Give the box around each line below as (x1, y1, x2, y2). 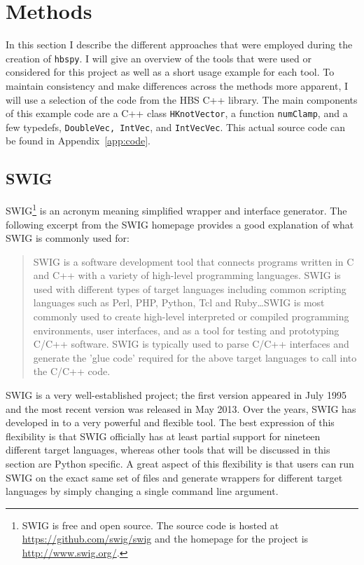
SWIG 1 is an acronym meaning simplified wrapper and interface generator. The (6, 201, 347, 217)
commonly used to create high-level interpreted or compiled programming (33, 309, 349, 324)
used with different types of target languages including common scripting (33, 281, 346, 296)
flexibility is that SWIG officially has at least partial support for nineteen (6, 428, 321, 443)
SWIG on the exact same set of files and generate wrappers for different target (6, 470, 343, 484)
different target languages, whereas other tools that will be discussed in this (6, 442, 330, 457)
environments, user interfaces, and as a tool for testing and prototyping (33, 322, 339, 337)
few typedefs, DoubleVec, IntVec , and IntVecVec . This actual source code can (6, 119, 346, 134)
